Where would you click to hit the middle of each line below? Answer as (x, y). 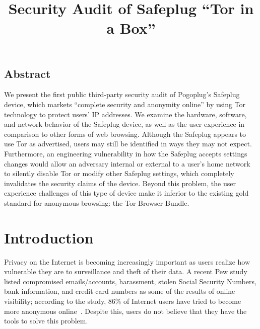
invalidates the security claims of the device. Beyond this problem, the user (120, 183)
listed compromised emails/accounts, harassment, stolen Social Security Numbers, (130, 281)
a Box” (131, 28)
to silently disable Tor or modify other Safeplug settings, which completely (119, 173)
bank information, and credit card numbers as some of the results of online (120, 291)
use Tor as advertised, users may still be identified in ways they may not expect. (128, 144)
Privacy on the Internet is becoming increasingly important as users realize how (127, 261)
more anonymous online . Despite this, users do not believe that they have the (125, 311)
